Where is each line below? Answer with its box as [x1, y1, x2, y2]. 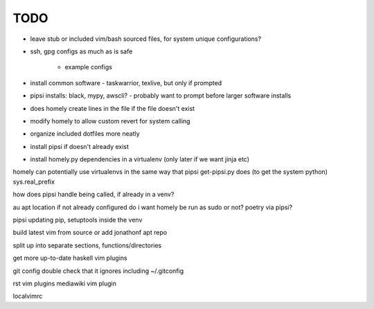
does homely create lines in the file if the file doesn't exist [30, 104, 195, 112]
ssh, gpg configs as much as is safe [30, 47, 133, 55]
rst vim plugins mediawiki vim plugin [12, 279, 117, 288]
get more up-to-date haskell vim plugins [12, 254, 127, 263]
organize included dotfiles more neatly [30, 130, 140, 138]
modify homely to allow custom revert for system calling [30, 116, 190, 125]
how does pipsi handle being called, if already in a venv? [12, 191, 175, 199]
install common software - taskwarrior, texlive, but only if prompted [30, 78, 222, 87]
